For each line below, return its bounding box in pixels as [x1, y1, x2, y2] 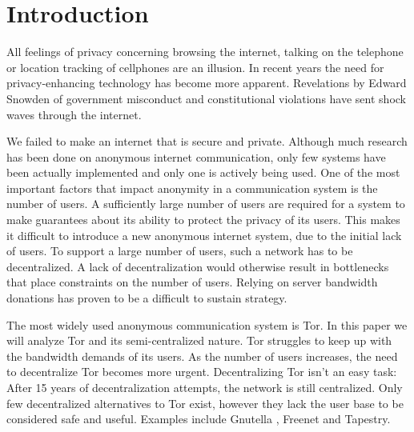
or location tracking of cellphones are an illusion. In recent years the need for [6, 58, 384, 75]
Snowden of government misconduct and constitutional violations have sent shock [6, 90, 406, 106]
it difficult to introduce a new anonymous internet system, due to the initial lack [6, 226, 402, 243]
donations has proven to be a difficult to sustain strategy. [6, 290, 287, 306]
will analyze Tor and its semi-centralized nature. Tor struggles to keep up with [6, 332, 392, 349]
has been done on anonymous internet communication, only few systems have [6, 148, 386, 165]
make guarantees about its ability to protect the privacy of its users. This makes [6, 211, 400, 228]
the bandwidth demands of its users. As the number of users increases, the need [6, 347, 398, 364]
